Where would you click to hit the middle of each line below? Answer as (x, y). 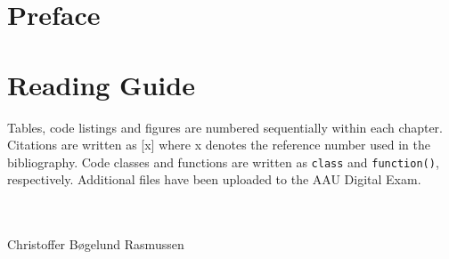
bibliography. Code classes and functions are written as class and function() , (223, 162)
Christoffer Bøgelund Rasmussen (96, 244)
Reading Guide (101, 84)
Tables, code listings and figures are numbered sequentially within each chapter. (225, 127)
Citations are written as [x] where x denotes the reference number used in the (219, 145)
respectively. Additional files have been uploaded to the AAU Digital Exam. (214, 179)
